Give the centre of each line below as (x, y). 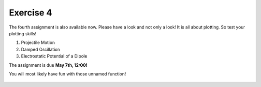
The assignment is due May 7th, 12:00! (48, 65)
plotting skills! (23, 33)
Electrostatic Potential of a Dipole (54, 56)
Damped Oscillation (41, 49)
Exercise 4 (31, 13)
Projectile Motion (38, 43)
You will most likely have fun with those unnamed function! (67, 74)
